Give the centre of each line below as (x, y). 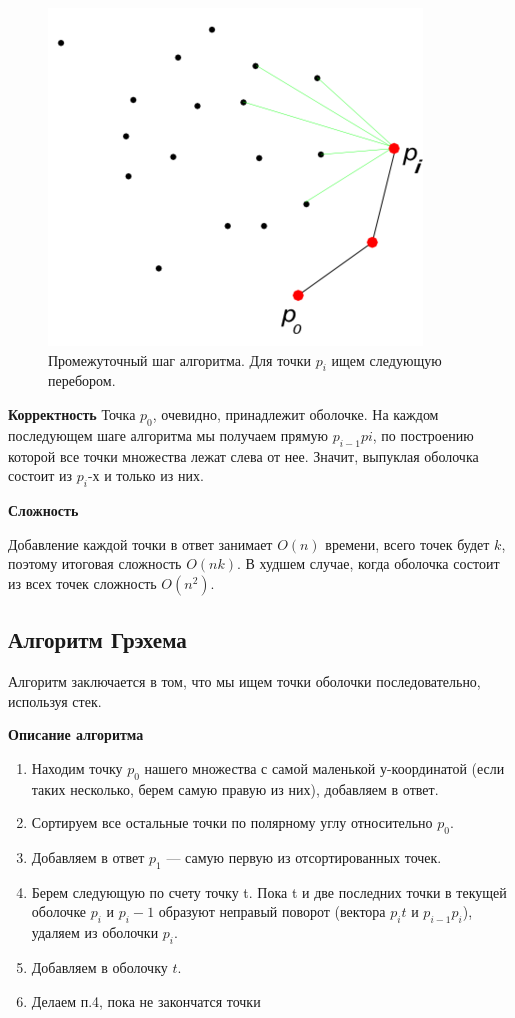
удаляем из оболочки (95, 932)
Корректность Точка (72, 413)
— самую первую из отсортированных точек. (304, 856)
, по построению (423, 434)
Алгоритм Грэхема (97, 639)
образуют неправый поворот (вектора (272, 911)
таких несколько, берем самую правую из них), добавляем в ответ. (235, 788)
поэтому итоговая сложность (95, 563)
